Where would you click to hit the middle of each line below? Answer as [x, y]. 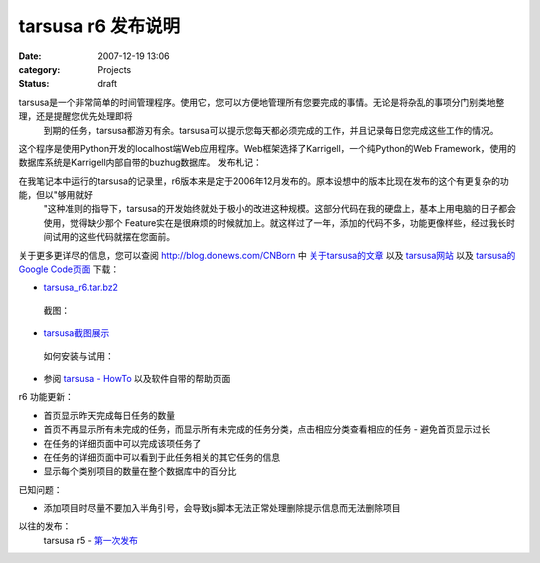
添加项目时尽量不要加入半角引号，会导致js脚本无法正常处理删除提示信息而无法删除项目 [222, 508]
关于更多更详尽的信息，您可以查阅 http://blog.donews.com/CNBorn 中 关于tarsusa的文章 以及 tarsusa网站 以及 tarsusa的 [267, 255]
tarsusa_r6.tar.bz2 [81, 287]
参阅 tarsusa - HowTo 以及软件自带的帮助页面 [137, 378]
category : [39, 69]
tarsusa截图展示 [76, 333]
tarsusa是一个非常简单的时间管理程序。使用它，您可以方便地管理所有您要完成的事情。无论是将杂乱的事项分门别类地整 [261, 102]
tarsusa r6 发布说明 [99, 26]
